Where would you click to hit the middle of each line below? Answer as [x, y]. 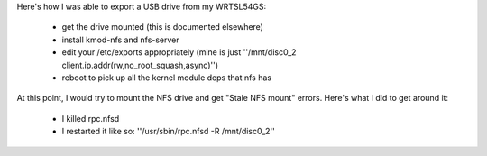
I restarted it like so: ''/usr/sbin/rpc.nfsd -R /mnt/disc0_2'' [168, 132]
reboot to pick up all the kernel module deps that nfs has [167, 78]
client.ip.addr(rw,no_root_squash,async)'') [140, 65]
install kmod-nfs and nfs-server [120, 40]
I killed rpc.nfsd [91, 118]
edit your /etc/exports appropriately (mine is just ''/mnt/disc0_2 [179, 52]
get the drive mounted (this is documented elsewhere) [162, 27]
